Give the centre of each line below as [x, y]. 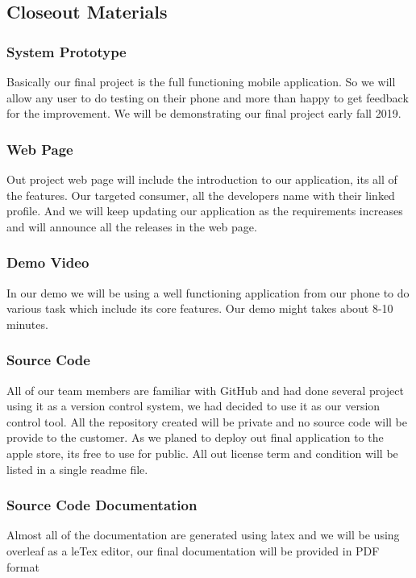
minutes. [27, 324]
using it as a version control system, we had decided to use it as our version [193, 406]
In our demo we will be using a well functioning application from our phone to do [208, 292]
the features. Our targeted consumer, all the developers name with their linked [201, 195]
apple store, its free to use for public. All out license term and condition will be [202, 453]
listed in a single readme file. [77, 469]
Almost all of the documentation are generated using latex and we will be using [203, 535]
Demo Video [48, 262]
